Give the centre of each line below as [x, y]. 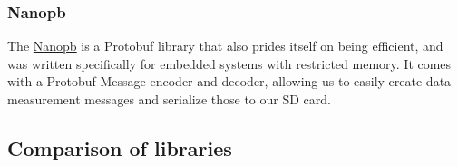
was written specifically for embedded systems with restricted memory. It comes [229, 63]
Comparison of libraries [120, 147]
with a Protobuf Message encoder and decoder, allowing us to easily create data [229, 81]
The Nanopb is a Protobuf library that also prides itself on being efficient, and [225, 46]
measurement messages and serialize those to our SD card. [169, 99]
